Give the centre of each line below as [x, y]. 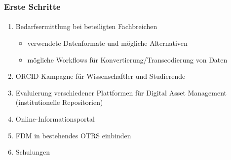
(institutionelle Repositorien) [59, 102]
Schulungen [33, 152]
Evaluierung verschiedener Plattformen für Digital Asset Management [121, 92]
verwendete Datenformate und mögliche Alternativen [107, 43]
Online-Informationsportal [55, 119]
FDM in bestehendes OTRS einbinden [73, 135]
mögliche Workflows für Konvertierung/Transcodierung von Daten [127, 59]
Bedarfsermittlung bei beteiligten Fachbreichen [86, 26]
